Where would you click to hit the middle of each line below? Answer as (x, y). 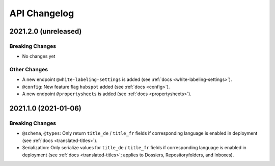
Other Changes (29, 70)
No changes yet (39, 57)
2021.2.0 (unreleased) (46, 31)
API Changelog (42, 13)
